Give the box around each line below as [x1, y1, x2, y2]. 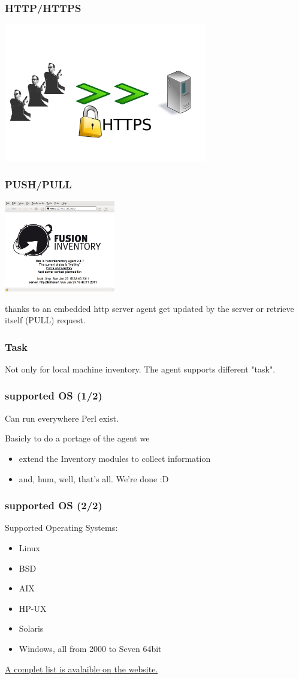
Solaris [19, 622, 44, 635]
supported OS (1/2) [5, 388, 102, 403]
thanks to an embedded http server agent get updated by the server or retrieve [5, 302, 294, 314]
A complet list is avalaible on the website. [5, 662, 158, 675]
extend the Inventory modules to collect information [19, 452, 211, 464]
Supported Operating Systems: [5, 521, 118, 534]
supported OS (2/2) [5, 498, 102, 513]
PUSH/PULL [5, 176, 72, 191]
